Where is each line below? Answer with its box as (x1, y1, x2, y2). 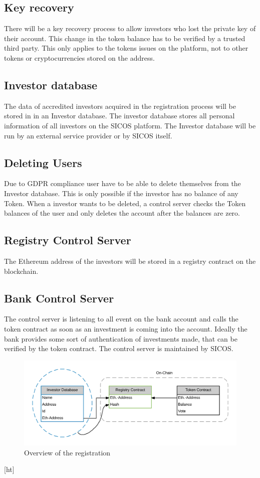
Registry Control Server (4, 232, 131, 248)
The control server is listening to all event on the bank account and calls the (4, 313, 238, 324)
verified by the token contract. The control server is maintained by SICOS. (4, 343, 233, 354)
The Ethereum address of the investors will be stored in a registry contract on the (4, 255, 256, 266)
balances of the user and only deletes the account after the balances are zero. (4, 208, 240, 218)
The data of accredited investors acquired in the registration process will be (4, 100, 236, 111)
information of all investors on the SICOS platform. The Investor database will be (4, 120, 256, 130)
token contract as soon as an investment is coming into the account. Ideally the (4, 323, 247, 334)
